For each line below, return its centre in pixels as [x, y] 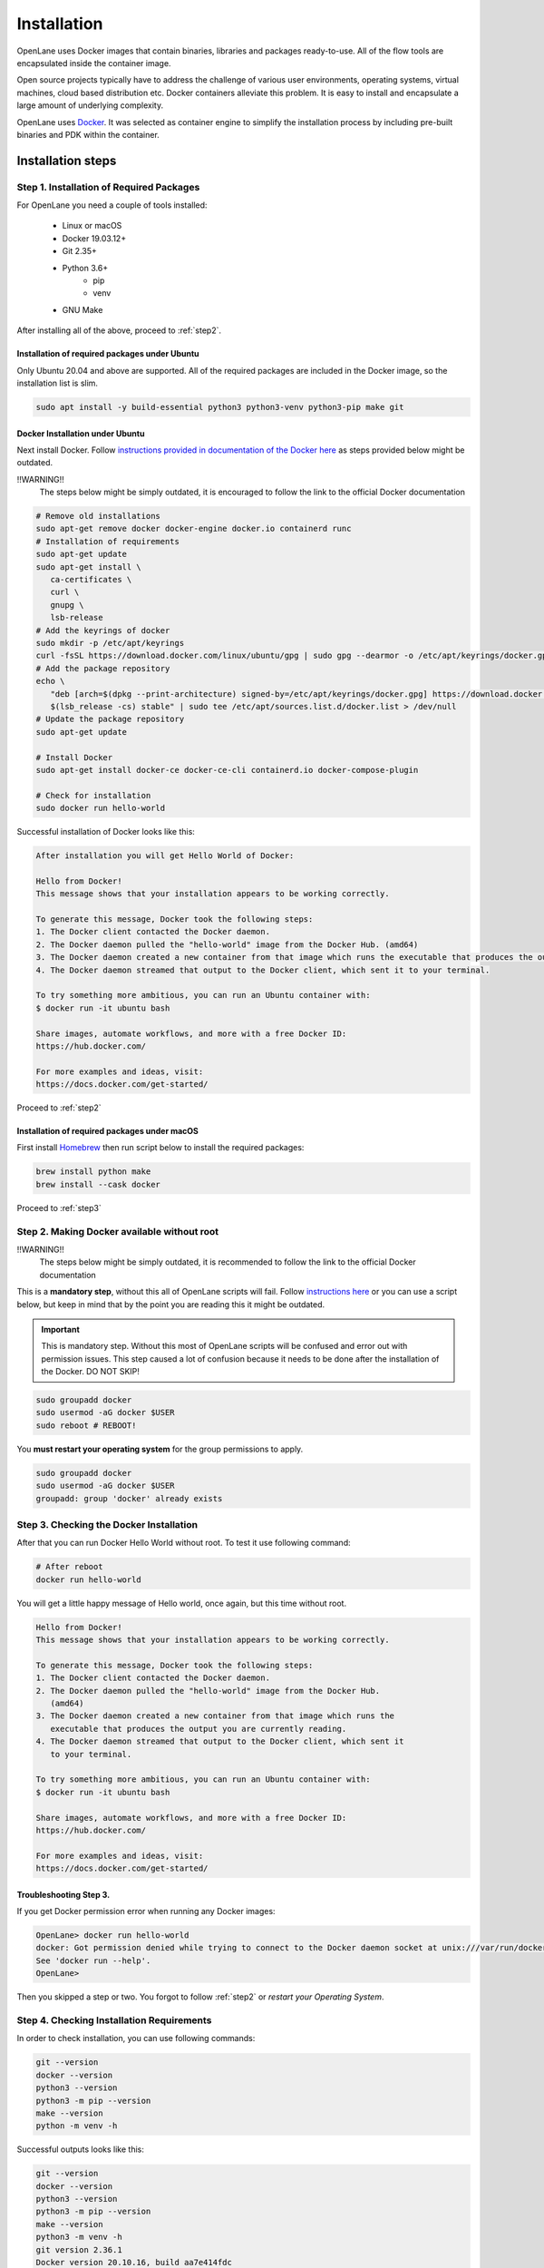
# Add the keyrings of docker [103, 630]
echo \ [50, 681]
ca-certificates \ [91, 580]
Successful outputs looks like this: [80, 2149]
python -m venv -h [77, 2126]
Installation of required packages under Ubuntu [108, 354]
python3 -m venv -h [79, 2237]
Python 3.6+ [85, 268]
